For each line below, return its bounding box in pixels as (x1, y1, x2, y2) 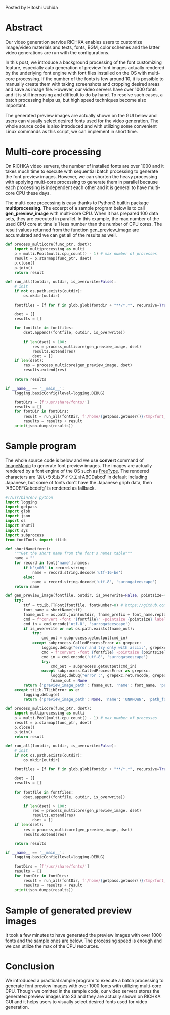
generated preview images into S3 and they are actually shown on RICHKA (5, 993, 161, 1000)
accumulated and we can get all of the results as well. (5, 232, 117, 238)
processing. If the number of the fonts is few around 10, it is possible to (16, 76, 164, 82)
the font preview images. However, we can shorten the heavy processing (5, 173, 158, 179)
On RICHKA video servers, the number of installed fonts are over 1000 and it (5, 163, 164, 169)
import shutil (5, 523, 35, 529)
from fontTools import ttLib (5, 537, 67, 542)
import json (5, 514, 30, 519)
